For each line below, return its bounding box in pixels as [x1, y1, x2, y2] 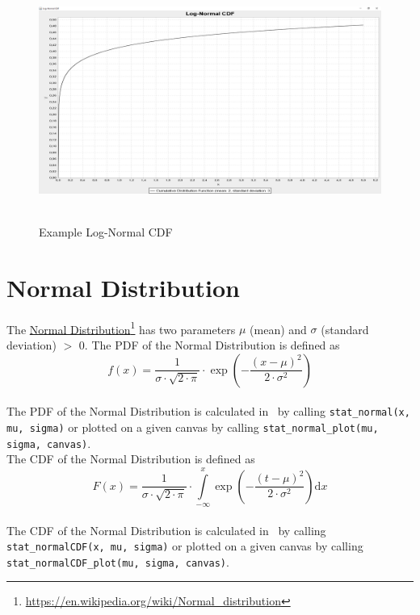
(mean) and [250, 320, 307, 337]
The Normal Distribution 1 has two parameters [6, 318, 236, 337]
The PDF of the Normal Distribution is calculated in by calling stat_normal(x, [6, 403, 410, 420]
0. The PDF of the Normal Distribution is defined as [78, 337, 340, 354]
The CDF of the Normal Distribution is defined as [6, 450, 255, 467]
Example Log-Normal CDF [39, 224, 173, 241]
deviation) [6, 337, 57, 354]
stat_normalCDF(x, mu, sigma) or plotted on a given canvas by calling [6, 538, 363, 554]
